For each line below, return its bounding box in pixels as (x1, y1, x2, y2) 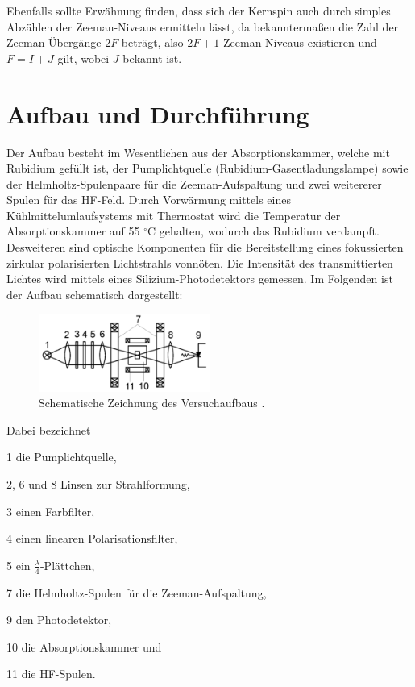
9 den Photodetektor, (6, 611, 112, 628)
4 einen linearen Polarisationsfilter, (6, 530, 178, 547)
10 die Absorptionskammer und (6, 638, 162, 655)
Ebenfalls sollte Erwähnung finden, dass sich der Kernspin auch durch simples (6, 2, 391, 19)
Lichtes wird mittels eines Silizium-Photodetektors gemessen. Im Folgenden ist (6, 270, 393, 287)
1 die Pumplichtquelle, (6, 448, 117, 465)
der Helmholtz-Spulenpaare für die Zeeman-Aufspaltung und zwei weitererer (6, 175, 382, 192)
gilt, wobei (57, 49, 110, 66)
